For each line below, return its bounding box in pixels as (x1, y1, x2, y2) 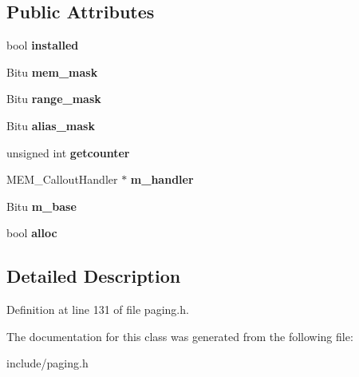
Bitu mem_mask (6, 63, 98, 80)
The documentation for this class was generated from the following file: (6, 327, 353, 344)
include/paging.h (6, 355, 89, 371)
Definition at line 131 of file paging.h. (6, 301, 189, 318)
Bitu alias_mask (6, 117, 95, 133)
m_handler (130, 171, 194, 188)
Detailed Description (6, 264, 181, 288)
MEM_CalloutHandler (6, 171, 118, 188)
